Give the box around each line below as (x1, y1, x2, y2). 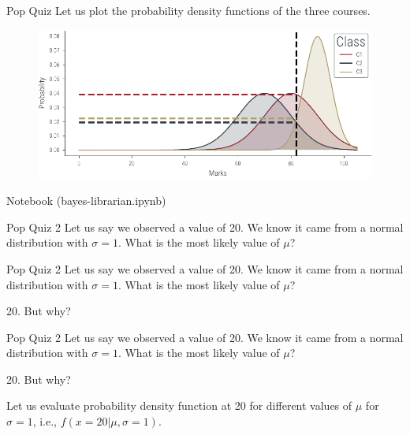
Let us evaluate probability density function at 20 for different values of (6, 397, 352, 414)
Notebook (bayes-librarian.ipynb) (6, 192, 166, 209)
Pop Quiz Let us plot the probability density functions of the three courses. (6, 2, 371, 18)
